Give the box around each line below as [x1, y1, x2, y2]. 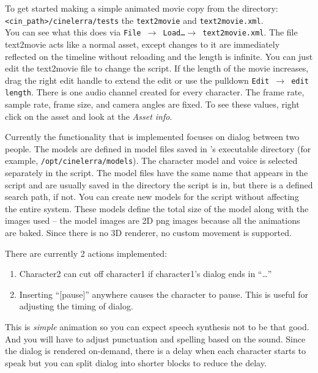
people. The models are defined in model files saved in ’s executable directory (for [5, 142, 311, 155]
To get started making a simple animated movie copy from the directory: [5, 2, 278, 14]
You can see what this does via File [5, 26, 141, 39]
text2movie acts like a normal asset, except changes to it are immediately [5, 37, 280, 50]
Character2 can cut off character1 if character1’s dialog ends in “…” [19, 267, 272, 280]
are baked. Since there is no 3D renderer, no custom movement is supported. [5, 226, 292, 238]
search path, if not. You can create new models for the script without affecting [5, 190, 299, 203]
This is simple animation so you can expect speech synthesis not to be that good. [5, 320, 309, 333]
